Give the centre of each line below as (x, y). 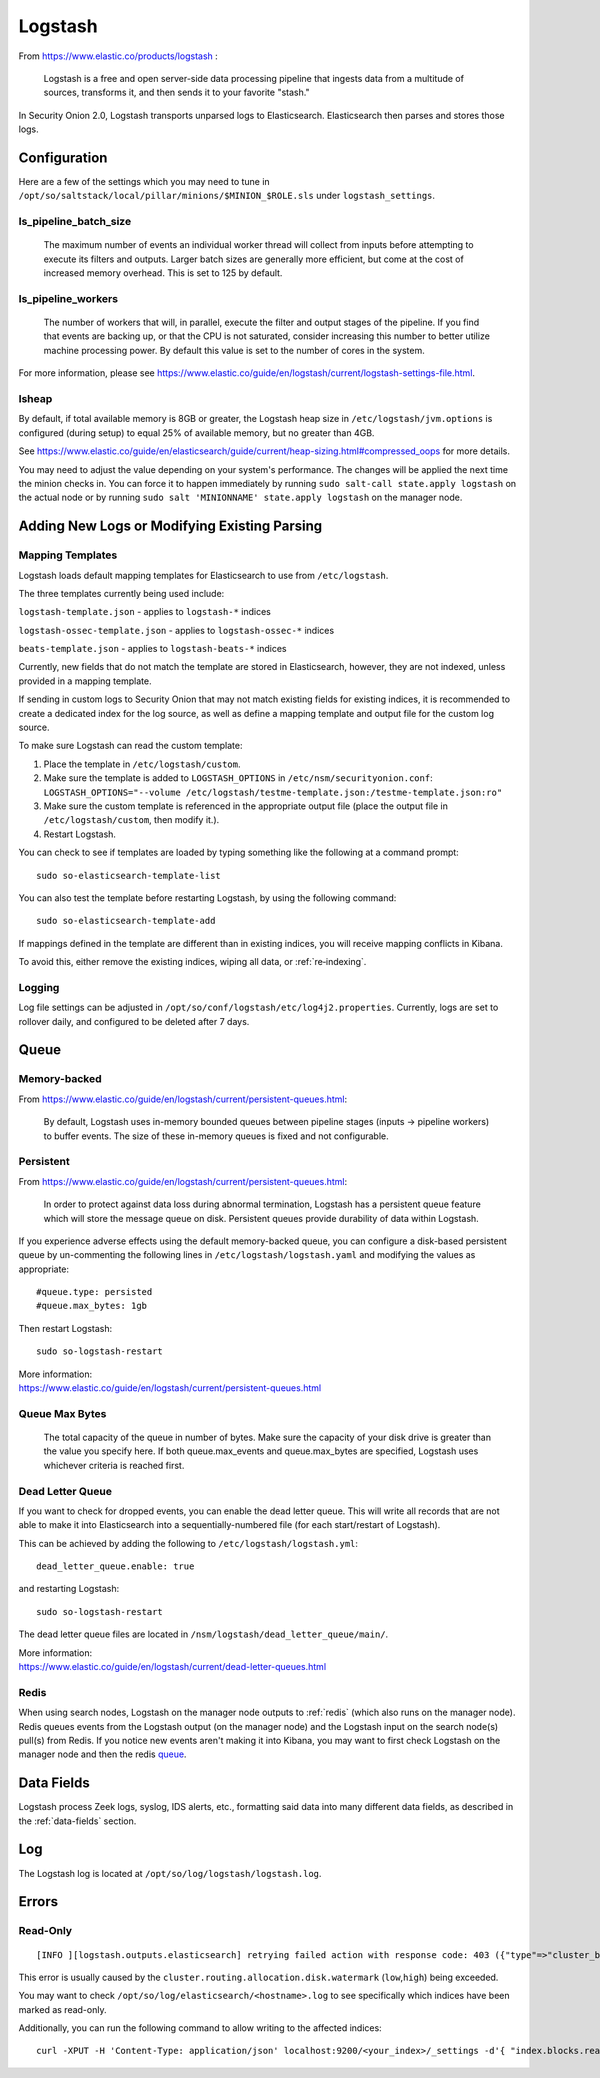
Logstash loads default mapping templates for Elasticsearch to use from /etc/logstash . (203, 575)
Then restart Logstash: (65, 1328)
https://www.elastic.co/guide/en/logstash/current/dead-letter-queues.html (172, 1667)
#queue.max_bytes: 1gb (92, 1306)
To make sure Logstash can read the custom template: (130, 746)
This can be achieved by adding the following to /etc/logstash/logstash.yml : (188, 1543)
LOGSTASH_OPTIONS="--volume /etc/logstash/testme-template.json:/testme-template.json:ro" (273, 792)
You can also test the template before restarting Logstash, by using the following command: (207, 897)
